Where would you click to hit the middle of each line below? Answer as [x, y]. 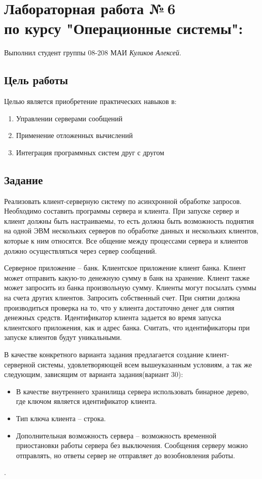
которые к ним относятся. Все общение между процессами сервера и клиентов [126, 241]
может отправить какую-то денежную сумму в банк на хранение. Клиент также [127, 277]
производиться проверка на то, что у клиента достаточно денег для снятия [119, 307]
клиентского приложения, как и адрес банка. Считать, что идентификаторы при [127, 327]
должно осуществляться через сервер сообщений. [81, 250]
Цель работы [36, 80]
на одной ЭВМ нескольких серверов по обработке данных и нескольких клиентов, [131, 231]
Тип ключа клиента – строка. [61, 418]
